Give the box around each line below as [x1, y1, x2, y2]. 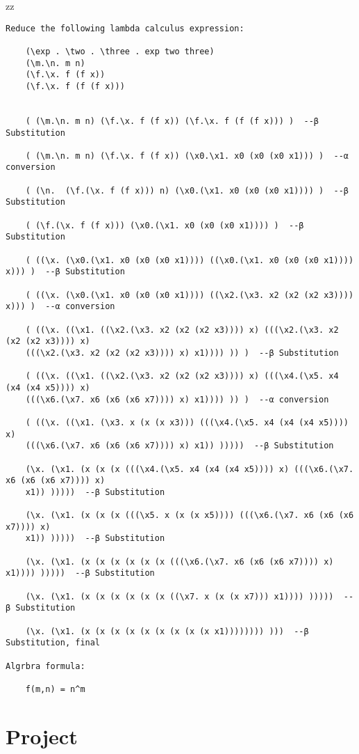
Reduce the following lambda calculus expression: [6, 23, 244, 33]
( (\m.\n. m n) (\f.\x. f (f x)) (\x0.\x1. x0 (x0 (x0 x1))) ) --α [25, 150, 349, 161]
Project [6, 721, 78, 750]
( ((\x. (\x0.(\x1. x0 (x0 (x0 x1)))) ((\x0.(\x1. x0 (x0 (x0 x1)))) [25, 255, 354, 265]
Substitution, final [6, 638, 101, 648]
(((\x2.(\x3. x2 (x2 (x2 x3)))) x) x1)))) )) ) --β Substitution [25, 347, 339, 358]
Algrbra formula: [6, 661, 85, 671]
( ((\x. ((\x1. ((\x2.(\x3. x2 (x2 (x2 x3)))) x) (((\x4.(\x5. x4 [25, 371, 339, 382]
